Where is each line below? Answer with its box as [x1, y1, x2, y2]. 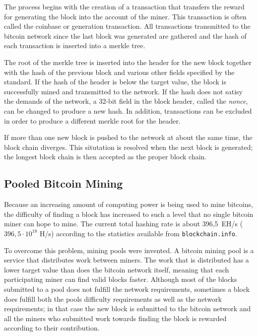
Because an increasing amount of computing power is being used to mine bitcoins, [4, 199, 253, 209]
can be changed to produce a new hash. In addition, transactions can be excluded [4, 105, 252, 116]
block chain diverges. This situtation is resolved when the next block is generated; [4, 141, 253, 152]
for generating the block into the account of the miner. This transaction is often [4, 11, 247, 21]
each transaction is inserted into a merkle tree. [4, 40, 145, 51]
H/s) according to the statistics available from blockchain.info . [40, 228, 237, 238]
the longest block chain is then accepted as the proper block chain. [4, 151, 207, 162]
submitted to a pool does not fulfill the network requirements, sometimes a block [4, 283, 250, 294]
